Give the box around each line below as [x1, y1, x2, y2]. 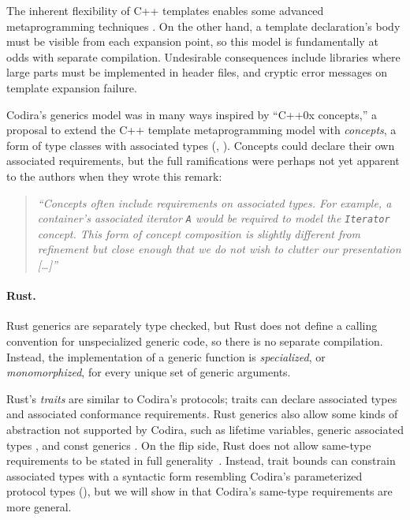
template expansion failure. [6, 79, 137, 95]
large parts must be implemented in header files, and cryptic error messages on [6, 64, 387, 80]
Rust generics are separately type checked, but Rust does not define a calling [6, 317, 378, 334]
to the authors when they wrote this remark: [6, 167, 222, 184]
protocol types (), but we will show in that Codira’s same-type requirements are [6, 483, 393, 499]
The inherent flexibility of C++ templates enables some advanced [6, 2, 324, 18]
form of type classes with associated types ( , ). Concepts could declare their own [6, 137, 395, 153]
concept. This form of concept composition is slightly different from [37, 225, 361, 241]
